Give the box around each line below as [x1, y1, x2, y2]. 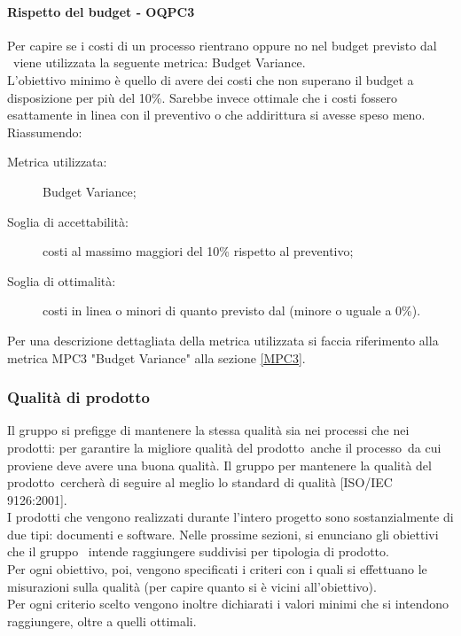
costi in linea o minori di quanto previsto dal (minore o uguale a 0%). [43, 301, 421, 320]
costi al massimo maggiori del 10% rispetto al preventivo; [43, 242, 354, 260]
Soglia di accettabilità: [7, 212, 129, 230]
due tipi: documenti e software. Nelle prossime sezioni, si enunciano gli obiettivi [7, 524, 439, 543]
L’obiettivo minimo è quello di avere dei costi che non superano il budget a [7, 70, 414, 89]
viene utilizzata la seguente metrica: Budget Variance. [12, 53, 306, 72]
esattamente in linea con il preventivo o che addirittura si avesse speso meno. [7, 105, 426, 124]
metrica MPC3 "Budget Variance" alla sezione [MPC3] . [7, 348, 306, 367]
